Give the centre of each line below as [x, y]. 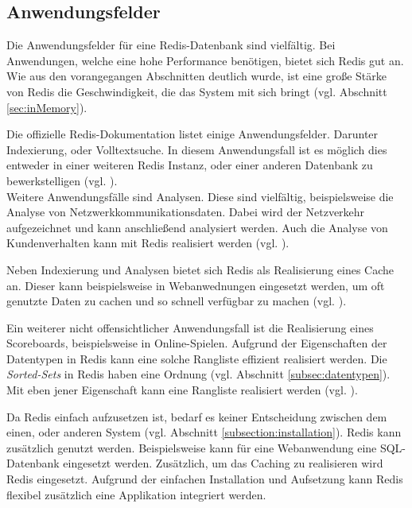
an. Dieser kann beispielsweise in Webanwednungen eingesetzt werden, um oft [196, 285]
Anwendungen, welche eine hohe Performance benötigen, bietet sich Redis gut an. [205, 60]
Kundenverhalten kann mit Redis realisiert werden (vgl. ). [148, 243]
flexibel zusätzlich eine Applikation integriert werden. [136, 494]
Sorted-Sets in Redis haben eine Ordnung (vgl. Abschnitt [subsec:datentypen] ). [198, 374]
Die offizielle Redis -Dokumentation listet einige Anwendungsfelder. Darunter [192, 134]
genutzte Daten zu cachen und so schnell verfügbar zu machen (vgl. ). [177, 301]
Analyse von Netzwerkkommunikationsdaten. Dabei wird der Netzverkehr [186, 212]
